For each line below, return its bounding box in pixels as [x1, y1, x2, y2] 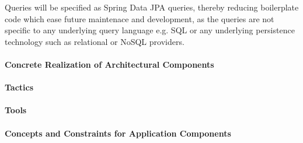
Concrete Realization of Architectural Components [5, 58, 214, 70]
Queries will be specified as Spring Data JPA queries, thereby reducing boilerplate [5, 1, 299, 13]
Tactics [5, 81, 34, 93]
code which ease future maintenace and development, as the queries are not [5, 12, 274, 25]
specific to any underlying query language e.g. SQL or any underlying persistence [5, 24, 295, 36]
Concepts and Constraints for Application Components [5, 127, 231, 139]
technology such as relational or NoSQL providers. [5, 35, 184, 47]
